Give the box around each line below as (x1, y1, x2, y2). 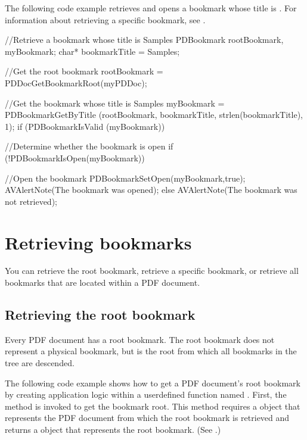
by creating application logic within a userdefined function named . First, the (5, 388, 287, 401)
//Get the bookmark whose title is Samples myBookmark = (5, 96, 225, 109)
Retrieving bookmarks (5, 230, 192, 254)
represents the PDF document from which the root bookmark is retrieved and (5, 411, 290, 424)
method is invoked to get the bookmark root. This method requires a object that (5, 400, 300, 412)
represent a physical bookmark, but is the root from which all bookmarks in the (5, 345, 297, 357)
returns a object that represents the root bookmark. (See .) (5, 423, 221, 435)
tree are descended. (5, 357, 75, 369)
